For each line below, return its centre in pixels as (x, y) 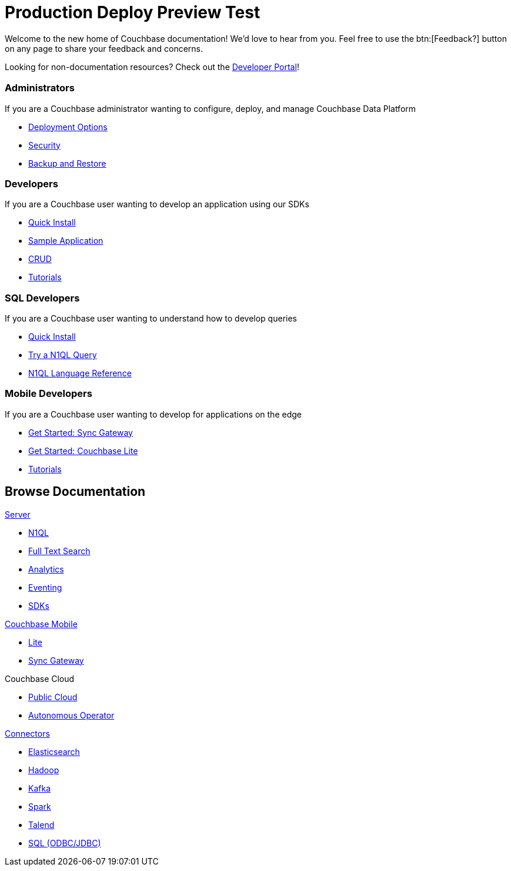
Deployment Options (68, 127)
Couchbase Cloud (40, 678)
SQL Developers (42, 298)
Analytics (46, 569)
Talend (41, 824)
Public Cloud (53, 697)
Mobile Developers (49, 394)
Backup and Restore (67, 163)
